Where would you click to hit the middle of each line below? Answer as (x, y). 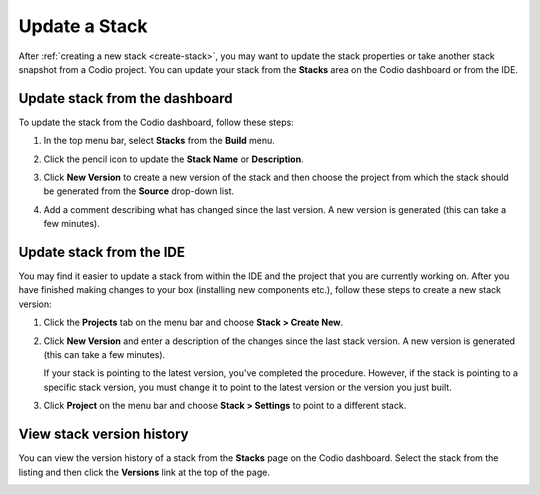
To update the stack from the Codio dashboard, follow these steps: (156, 122)
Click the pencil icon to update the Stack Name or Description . (173, 159)
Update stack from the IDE (101, 252)
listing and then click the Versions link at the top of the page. (144, 472)
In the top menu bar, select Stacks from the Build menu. (159, 141)
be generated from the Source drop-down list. (139, 191)
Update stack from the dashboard (126, 98)
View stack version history (103, 434)
